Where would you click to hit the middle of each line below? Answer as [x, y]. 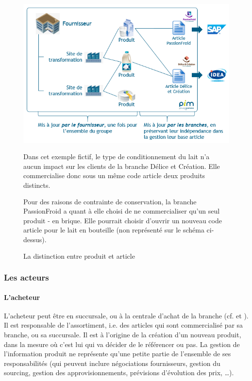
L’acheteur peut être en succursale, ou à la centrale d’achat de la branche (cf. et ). [126, 315]
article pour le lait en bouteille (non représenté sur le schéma [114, 230]
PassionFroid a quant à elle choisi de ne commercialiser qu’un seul [122, 211]
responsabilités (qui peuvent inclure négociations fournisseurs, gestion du [112, 363]
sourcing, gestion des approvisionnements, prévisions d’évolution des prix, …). [119, 373]
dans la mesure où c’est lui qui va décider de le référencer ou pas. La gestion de [122, 344]
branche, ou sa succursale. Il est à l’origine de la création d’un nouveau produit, [123, 334]
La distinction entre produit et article [79, 256]
